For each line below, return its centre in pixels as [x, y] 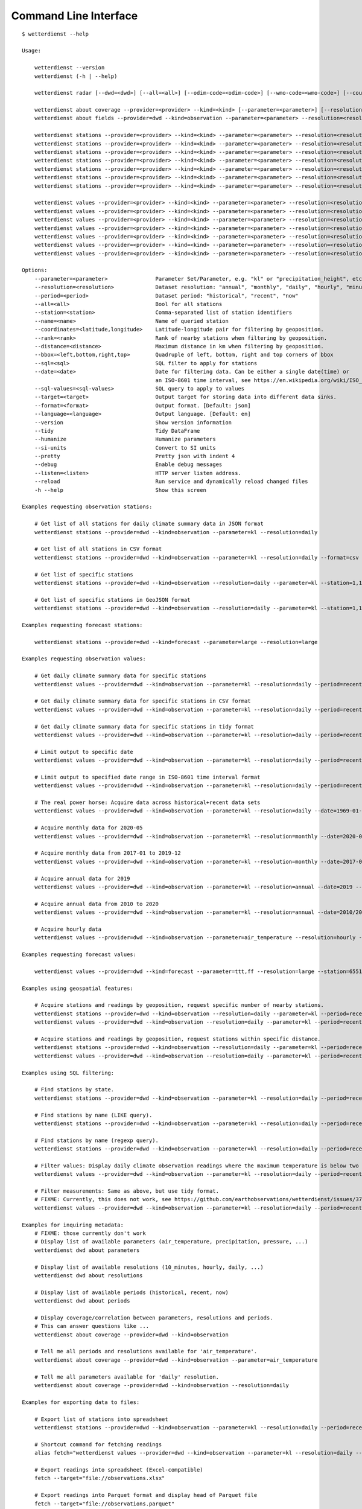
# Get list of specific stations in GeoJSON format [112, 600]
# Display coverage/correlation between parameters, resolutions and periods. [154, 1318]
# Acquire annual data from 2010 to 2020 [97, 904]
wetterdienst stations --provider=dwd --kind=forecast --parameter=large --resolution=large [176, 642]
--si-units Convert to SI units [125, 448]
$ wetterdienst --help [56, 34]
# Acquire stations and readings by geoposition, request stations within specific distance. [177, 1039]
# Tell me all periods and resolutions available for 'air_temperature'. [146, 1351]
